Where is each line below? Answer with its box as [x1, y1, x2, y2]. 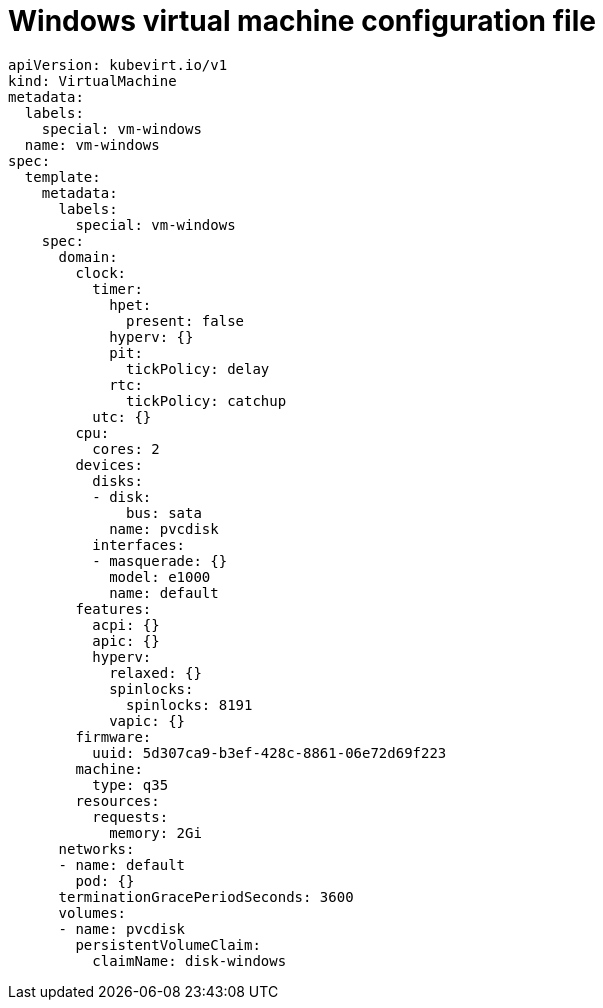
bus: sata [126, 504, 202, 521]
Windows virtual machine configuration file [8, 4, 596, 38]
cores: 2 [92, 440, 160, 457]
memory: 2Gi [109, 824, 202, 841]
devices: [75, 456, 143, 473]
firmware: [75, 728, 152, 745]
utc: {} [92, 408, 152, 425]
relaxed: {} [109, 664, 202, 681]
